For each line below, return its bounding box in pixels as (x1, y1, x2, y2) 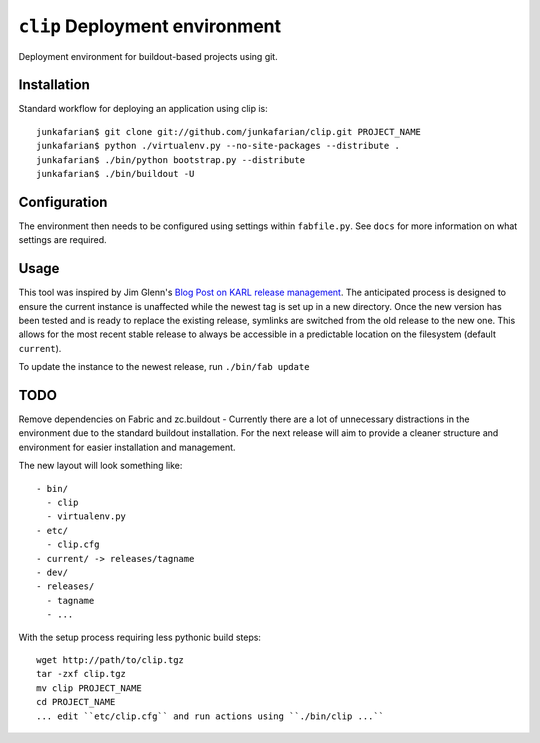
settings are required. (18, 234, 107, 246)
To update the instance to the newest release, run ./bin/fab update (18, 361, 310, 373)
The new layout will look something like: (18, 460, 183, 472)
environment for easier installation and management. (18, 441, 236, 453)
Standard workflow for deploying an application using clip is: (18, 103, 269, 115)
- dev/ (36, 566, 69, 578)
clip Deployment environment (18, 15, 282, 37)
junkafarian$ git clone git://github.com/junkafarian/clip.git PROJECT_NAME (36, 126, 422, 137)
